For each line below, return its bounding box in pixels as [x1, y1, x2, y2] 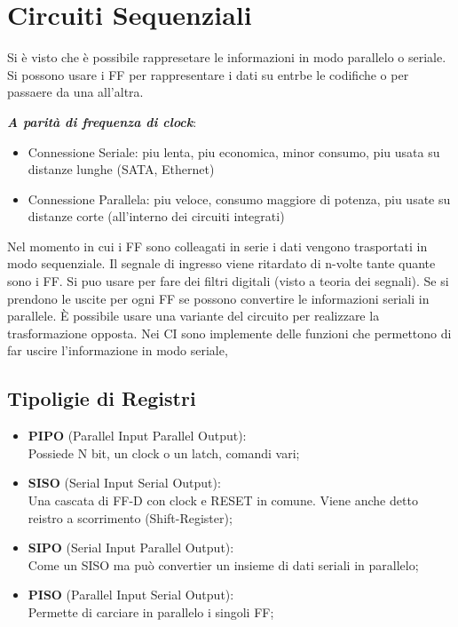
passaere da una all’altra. [7, 83, 144, 101]
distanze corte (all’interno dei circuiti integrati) [28, 207, 285, 226]
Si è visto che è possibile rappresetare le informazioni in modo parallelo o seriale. [7, 48, 446, 67]
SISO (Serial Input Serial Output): [28, 473, 221, 492]
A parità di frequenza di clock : [7, 112, 197, 131]
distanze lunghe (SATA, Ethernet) [28, 160, 215, 179]
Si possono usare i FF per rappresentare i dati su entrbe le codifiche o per [7, 65, 409, 83]
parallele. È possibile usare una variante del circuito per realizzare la [7, 306, 380, 325]
